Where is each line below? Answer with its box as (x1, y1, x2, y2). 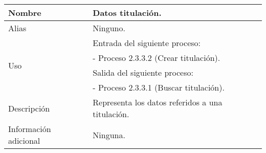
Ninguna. (93, 128, 125, 141)
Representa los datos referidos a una (93, 96, 223, 108)
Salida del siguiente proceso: (93, 67, 193, 78)
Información (8, 123, 51, 135)
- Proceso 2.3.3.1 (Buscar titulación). (93, 81, 225, 93)
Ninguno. (93, 22, 125, 34)
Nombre (8, 7, 41, 18)
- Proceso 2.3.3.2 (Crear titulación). (93, 52, 220, 63)
